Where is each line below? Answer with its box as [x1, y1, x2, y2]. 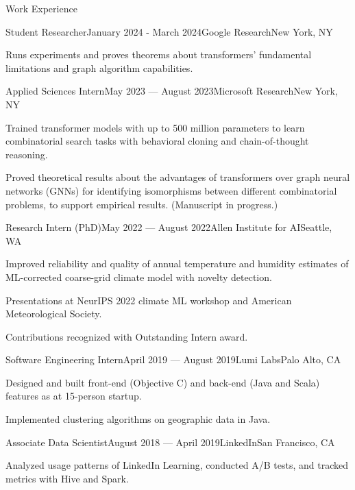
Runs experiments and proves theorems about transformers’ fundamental [5, 47, 312, 62]
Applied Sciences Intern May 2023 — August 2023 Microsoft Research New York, [5, 84, 338, 98]
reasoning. [5, 147, 48, 161]
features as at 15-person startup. [5, 389, 142, 403]
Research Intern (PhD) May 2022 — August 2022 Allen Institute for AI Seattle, [5, 220, 332, 234]
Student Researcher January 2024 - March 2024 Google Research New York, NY [5, 24, 333, 38]
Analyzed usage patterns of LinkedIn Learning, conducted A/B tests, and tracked [5, 458, 348, 472]
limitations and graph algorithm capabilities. [5, 60, 193, 75]
